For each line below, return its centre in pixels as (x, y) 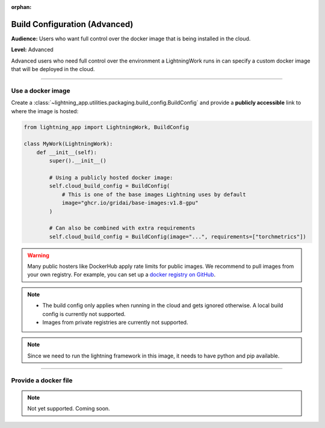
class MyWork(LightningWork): (68, 144)
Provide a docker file (42, 380)
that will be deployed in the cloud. (53, 69)
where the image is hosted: (45, 111)
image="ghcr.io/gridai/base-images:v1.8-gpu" (130, 203)
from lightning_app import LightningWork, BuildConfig (106, 127)
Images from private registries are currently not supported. (115, 322)
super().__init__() (78, 161)
